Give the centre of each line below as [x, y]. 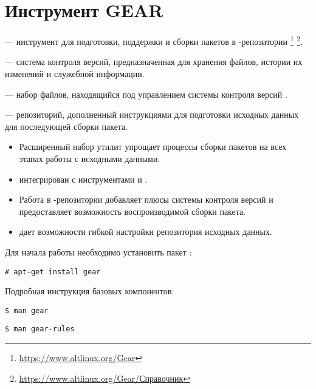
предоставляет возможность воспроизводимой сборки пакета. [132, 211]
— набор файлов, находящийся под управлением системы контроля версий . [146, 94]
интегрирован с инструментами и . [83, 179]
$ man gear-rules [40, 329]
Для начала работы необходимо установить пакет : [98, 252]
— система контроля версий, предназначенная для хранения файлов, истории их [154, 62]
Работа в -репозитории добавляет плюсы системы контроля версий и [146, 199]
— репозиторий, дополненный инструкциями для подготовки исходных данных [152, 114]
